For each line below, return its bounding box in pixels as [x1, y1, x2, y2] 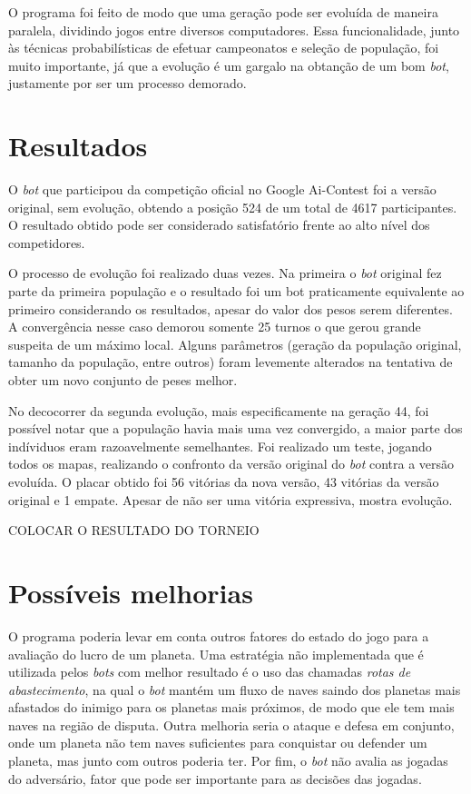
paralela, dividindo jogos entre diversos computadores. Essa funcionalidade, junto [8, 20, 460, 39]
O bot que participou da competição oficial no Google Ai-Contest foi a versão [8, 180, 437, 199]
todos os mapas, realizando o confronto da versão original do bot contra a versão [8, 454, 455, 473]
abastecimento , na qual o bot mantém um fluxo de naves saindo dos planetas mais [8, 680, 461, 699]
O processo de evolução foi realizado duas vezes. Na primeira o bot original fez [8, 263, 442, 283]
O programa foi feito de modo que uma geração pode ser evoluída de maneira [8, 3, 438, 21]
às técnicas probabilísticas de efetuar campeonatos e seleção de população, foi [8, 38, 439, 57]
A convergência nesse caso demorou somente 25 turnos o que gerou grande [8, 317, 421, 336]
